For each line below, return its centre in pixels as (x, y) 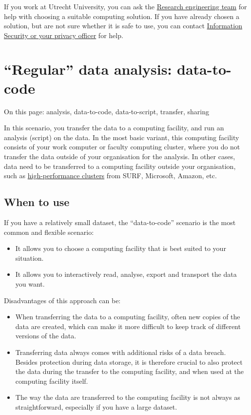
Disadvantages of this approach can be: (62, 300)
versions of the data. (46, 336)
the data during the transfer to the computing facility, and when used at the (129, 371)
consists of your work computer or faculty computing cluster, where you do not (122, 147)
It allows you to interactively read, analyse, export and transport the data (126, 274)
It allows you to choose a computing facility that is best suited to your (121, 248)
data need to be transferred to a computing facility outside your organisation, (120, 166)
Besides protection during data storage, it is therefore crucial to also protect (129, 362)
